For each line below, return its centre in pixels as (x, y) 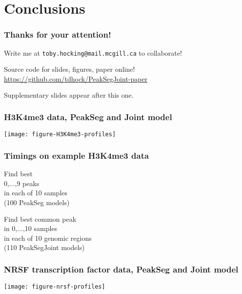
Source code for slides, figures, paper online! (70, 69)
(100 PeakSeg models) (37, 202)
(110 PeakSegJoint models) (44, 247)
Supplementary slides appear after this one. (69, 95)
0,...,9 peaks (22, 183)
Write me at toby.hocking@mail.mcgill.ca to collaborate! (93, 52)
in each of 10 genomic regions (48, 238)
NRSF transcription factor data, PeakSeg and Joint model (121, 269)
